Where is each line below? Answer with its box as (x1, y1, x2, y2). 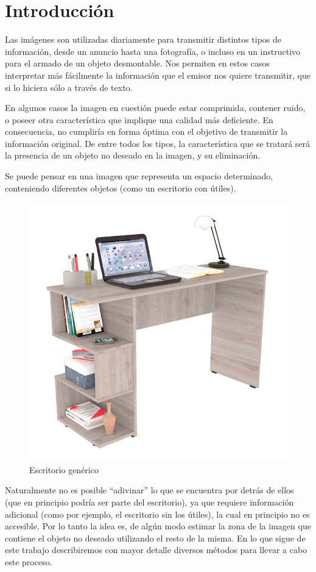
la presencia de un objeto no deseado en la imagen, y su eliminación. (5, 149, 261, 162)
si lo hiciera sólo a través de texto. (5, 80, 133, 93)
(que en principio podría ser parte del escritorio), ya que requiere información (5, 496, 294, 509)
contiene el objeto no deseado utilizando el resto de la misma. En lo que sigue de (5, 531, 306, 544)
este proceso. (5, 556, 52, 568)
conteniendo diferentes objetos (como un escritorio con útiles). (5, 181, 236, 194)
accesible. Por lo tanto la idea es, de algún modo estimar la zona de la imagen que (5, 520, 311, 532)
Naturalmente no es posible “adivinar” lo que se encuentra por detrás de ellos (5, 484, 294, 496)
